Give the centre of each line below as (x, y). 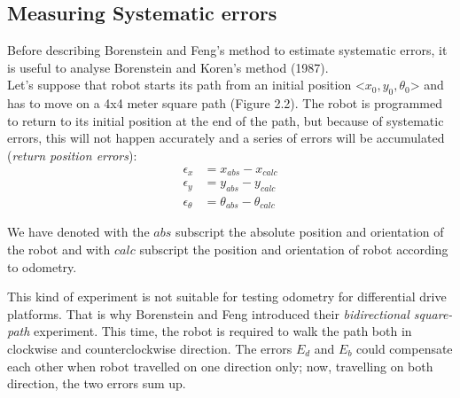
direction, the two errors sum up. (97, 383)
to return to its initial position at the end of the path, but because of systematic (226, 120)
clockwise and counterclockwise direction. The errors (150, 348)
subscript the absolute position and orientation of (309, 232)
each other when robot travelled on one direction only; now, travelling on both (220, 366)
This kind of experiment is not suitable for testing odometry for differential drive (227, 297)
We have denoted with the (78, 232)
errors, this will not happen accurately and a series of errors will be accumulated (226, 138)
